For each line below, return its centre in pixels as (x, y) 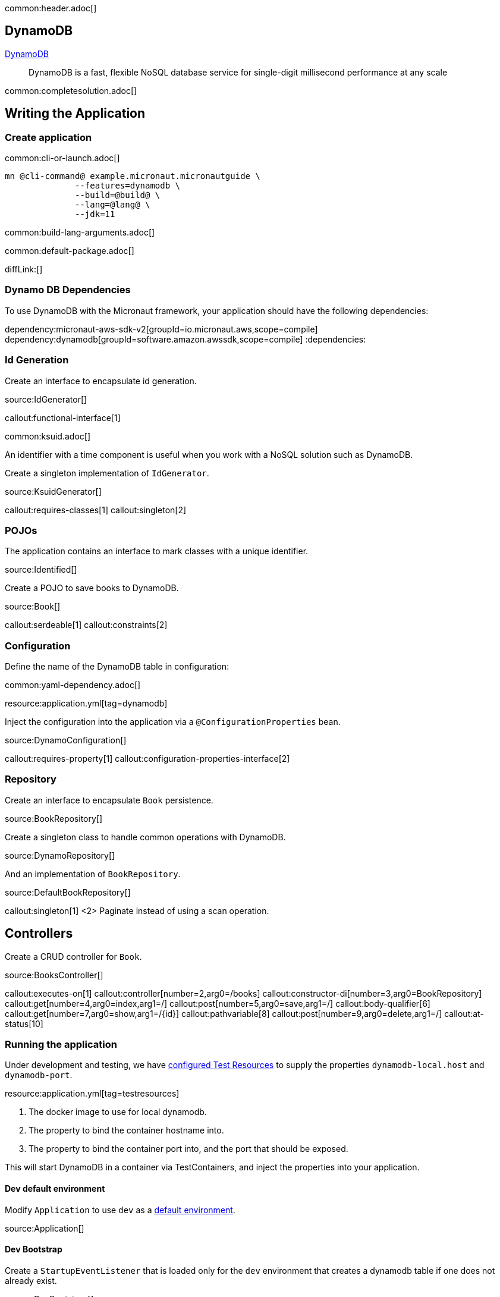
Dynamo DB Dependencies (68, 290)
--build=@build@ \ (118, 195)
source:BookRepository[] (54, 818)
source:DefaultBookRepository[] (68, 892)
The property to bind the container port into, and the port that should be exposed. (188, 1149)
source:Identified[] (41, 570)
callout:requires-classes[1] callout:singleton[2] (96, 510)
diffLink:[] (24, 269)
